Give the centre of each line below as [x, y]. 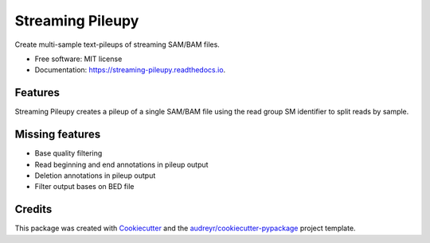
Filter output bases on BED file [84, 187]
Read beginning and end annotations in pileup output [121, 164]
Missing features [58, 135]
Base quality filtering [68, 153]
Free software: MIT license [78, 59]
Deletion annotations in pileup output [95, 175]
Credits [33, 209]
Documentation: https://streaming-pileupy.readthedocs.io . [130, 70]
